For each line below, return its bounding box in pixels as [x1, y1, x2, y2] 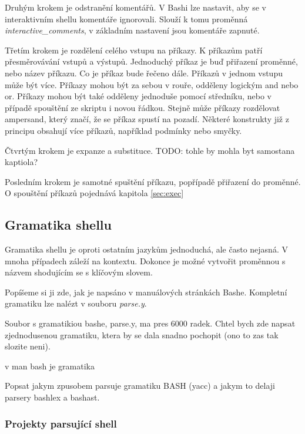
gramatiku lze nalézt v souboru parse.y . [5, 297, 147, 309]
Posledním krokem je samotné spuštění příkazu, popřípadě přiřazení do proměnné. [5, 175, 301, 187]
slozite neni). [5, 340, 51, 352]
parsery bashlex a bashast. [5, 391, 100, 403]
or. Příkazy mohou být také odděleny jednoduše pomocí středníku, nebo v [5, 90, 272, 102]
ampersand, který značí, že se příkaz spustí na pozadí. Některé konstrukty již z [5, 113, 289, 125]
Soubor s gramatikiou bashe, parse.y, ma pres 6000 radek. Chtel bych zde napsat [5, 317, 296, 329]
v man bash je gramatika [5, 359, 95, 372]
